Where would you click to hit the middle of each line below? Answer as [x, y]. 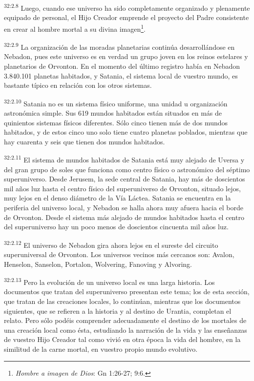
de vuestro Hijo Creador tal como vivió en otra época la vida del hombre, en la [122, 339]
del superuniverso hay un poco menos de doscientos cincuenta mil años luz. [116, 227]
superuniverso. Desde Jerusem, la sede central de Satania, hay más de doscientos [125, 179]
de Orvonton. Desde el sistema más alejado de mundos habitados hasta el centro [124, 217]
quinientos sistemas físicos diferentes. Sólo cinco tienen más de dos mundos [116, 122]
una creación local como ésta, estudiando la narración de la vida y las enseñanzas [126, 330]
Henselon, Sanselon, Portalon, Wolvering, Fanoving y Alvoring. [98, 264]
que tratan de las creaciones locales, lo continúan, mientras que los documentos [122, 301]
